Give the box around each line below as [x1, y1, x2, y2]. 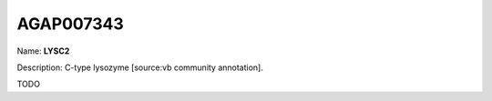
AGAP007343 [16, 14, 125, 34]
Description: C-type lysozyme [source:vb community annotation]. [16, 62, 264, 73]
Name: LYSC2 [16, 45, 70, 56]
